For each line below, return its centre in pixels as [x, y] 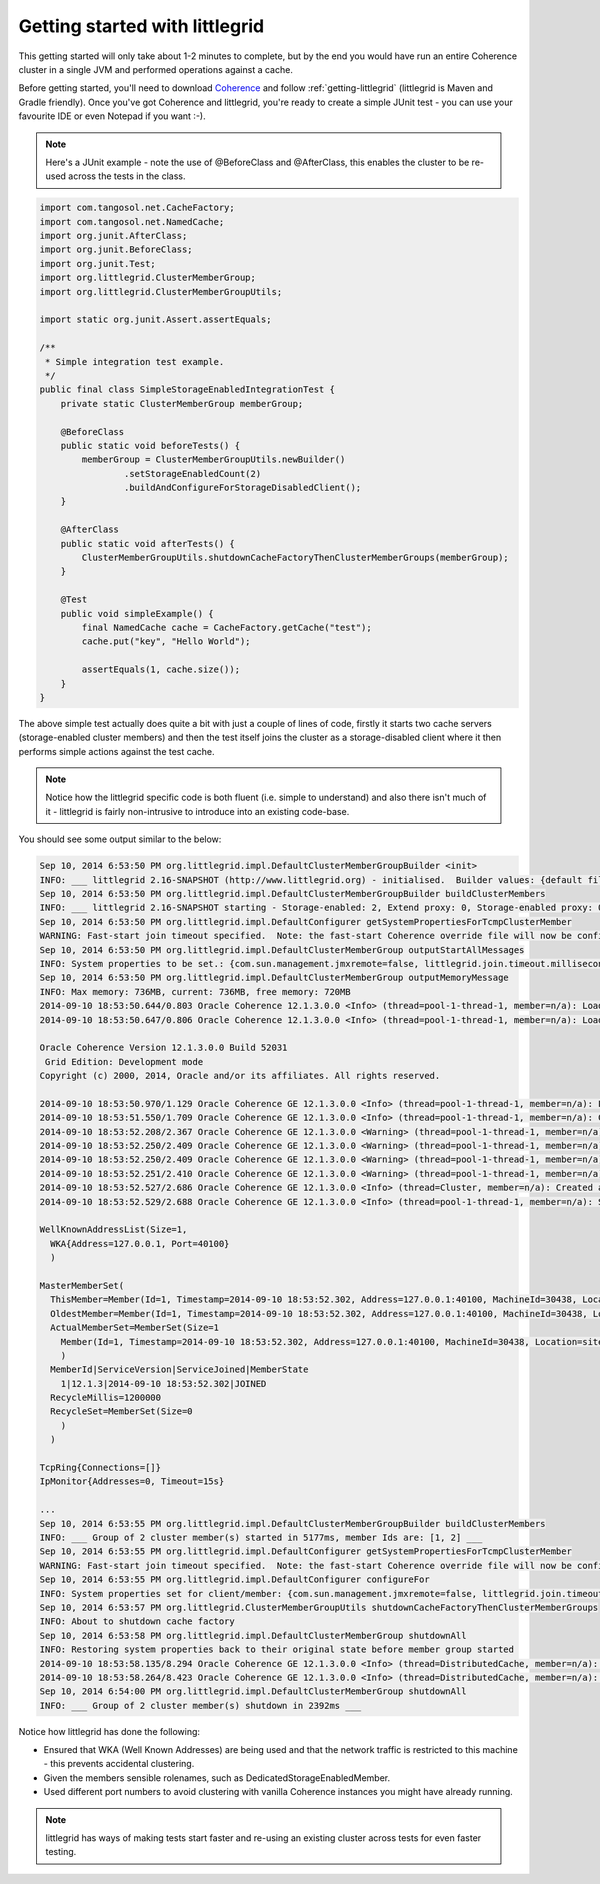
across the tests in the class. [127, 176]
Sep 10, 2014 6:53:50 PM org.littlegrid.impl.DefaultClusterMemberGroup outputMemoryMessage [274, 978]
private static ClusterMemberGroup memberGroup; [182, 403]
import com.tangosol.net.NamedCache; [132, 221]
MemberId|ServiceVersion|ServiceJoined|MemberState [179, 1369]
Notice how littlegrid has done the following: [109, 1731]
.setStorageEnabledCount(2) [192, 473]
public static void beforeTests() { [150, 445]
